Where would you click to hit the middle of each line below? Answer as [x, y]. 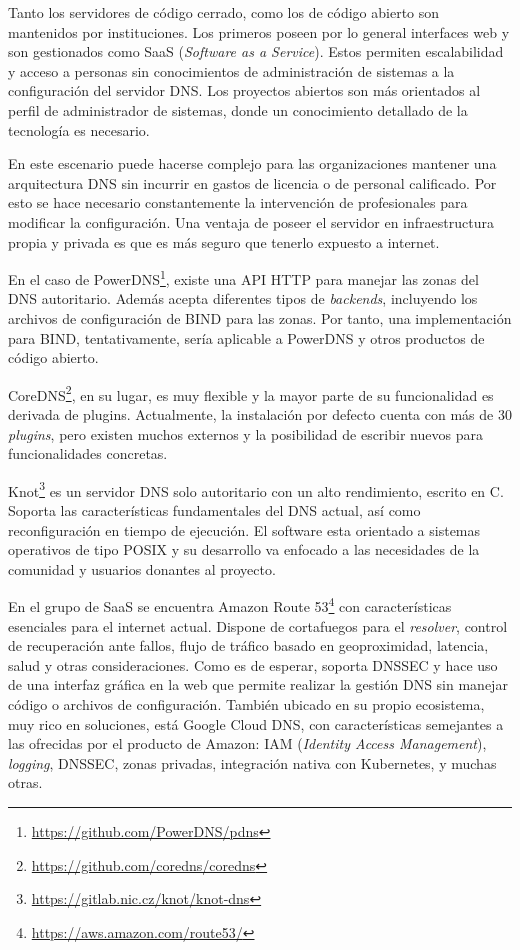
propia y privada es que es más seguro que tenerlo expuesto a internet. [224, 241]
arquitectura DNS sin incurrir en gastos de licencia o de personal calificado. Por [252, 182]
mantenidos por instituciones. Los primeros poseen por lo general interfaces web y [259, 31]
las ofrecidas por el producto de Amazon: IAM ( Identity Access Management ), [247, 743]
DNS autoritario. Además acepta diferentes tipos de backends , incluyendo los [243, 298]
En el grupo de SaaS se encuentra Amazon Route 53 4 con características [230, 605]
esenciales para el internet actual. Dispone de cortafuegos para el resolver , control [258, 625]
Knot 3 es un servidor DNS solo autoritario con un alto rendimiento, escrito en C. [256, 489]
